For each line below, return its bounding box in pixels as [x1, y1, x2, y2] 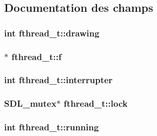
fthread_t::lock [64, 97, 128, 110]
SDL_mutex [4, 97, 56, 110]
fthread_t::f [11, 50, 62, 63]
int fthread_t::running [4, 121, 99, 133]
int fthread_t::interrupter [4, 73, 113, 86]
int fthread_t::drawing [4, 26, 100, 39]
